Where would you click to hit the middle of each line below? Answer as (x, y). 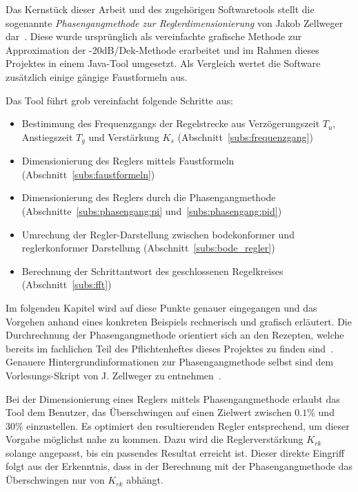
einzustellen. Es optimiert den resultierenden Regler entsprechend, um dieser (188, 425)
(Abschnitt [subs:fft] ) (67, 284)
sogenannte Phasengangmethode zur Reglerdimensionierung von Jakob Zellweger (175, 22)
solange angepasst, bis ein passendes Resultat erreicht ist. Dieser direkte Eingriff (175, 452)
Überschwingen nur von (55, 480)
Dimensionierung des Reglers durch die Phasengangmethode (149, 197)
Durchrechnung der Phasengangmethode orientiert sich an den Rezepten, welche (175, 335)
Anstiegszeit (47, 136)
